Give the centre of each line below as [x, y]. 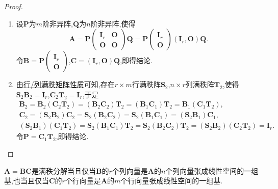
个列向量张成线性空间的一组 [212, 170]
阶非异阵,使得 [113, 23]
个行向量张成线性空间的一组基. [172, 181]
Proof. [14, 6]
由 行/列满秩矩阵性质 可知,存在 [65, 84]
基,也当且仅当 [27, 181]
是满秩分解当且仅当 [64, 170]
